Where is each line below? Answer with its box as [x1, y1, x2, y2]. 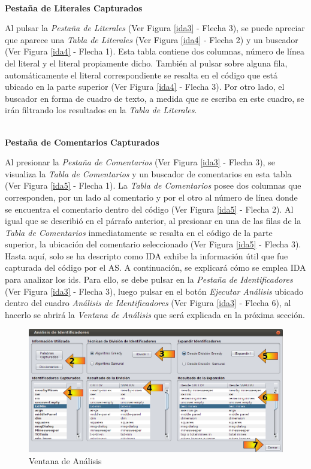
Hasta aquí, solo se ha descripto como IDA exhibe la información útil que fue [5, 249, 288, 262]
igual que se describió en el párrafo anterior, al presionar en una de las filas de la [5, 214, 301, 227]
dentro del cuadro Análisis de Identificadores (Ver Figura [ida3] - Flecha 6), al [5, 296, 291, 309]
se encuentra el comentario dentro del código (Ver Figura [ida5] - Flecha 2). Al [5, 202, 294, 215]
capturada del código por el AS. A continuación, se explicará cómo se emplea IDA [5, 261, 306, 274]
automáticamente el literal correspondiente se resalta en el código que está [5, 68, 278, 81]
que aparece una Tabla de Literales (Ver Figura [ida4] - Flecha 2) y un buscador [5, 33, 298, 46]
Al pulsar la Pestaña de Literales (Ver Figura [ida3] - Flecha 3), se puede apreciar [5, 22, 305, 34]
